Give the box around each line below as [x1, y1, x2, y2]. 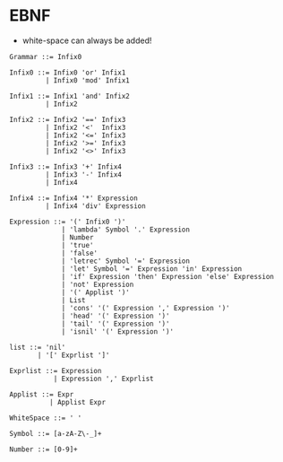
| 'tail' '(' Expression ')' [61, 319, 170, 328]
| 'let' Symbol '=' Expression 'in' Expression [61, 264, 243, 274]
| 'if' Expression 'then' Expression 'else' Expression [61, 272, 275, 281]
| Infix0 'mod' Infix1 [45, 75, 130, 85]
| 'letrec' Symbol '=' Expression [61, 257, 191, 266]
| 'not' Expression [61, 280, 134, 289]
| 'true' [61, 240, 94, 249]
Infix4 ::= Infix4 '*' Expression [9, 194, 139, 203]
